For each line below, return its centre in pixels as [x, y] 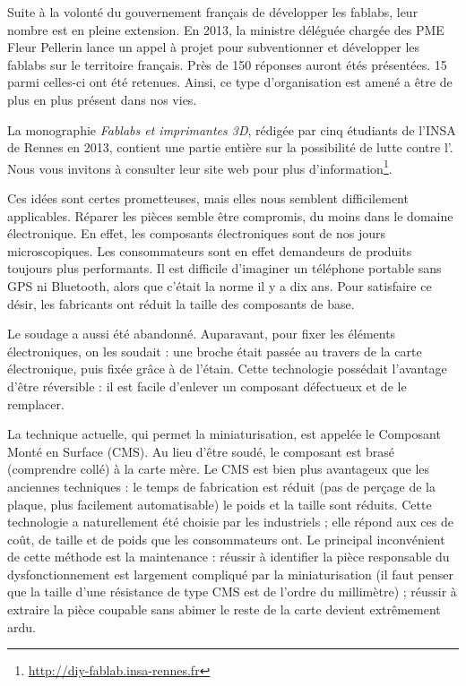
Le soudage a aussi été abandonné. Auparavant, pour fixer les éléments [202, 334]
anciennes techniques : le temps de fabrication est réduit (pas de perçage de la [222, 486]
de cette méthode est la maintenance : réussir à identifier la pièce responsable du [229, 557]
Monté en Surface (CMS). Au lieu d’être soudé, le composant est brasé [201, 451]
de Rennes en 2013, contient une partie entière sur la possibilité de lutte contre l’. [230, 147]
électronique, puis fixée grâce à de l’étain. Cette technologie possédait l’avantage [227, 369]
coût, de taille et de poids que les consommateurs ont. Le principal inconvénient [226, 539]
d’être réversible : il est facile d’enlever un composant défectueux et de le [207, 386]
